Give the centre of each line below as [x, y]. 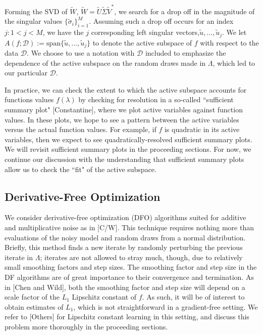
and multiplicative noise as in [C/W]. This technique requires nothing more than [129, 227]
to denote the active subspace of [142, 42]
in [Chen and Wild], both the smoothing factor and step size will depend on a [125, 287]
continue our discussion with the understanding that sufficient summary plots [124, 159]
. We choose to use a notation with [81, 53]
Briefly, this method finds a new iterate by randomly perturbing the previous [124, 247]
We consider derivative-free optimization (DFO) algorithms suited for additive [125, 217]
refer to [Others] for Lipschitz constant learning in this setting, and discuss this [127, 317]
